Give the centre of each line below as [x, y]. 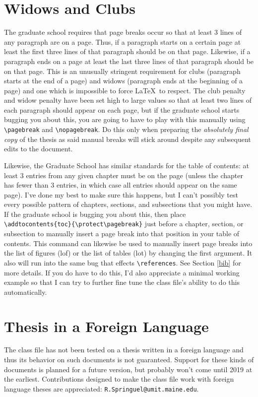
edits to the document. [38, 149]
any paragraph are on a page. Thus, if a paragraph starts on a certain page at [123, 41]
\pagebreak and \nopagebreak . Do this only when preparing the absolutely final [126, 129]
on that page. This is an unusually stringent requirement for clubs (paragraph [122, 71]
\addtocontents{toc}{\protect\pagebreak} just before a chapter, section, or [124, 224]
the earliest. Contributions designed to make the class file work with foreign [119, 379]
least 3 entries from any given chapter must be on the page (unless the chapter [124, 175]
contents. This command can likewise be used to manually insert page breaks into [128, 243]
